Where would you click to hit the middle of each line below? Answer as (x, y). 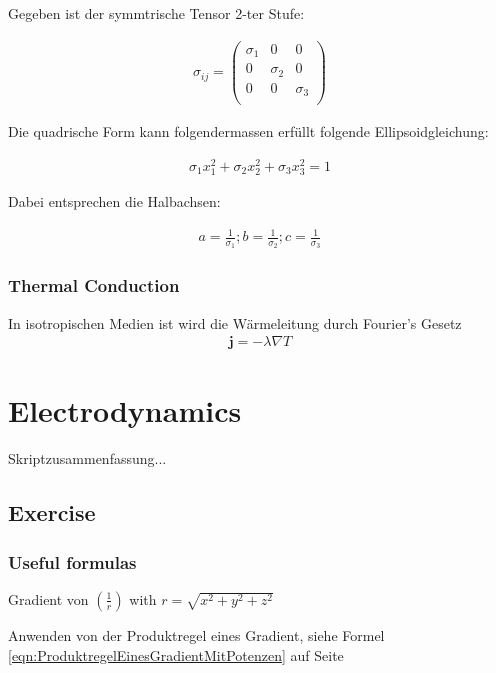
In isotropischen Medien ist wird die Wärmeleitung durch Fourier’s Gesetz (235, 322)
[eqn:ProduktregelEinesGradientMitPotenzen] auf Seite (176, 654)
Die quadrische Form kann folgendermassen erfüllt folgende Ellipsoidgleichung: (248, 131)
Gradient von (48, 598)
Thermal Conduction (94, 285)
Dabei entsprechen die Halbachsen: (114, 201)
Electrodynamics (125, 410)
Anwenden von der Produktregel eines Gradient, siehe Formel (196, 634)
